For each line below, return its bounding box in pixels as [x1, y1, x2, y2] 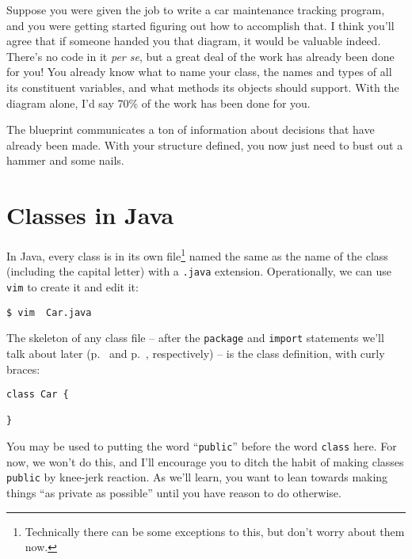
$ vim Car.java [6, 306, 92, 318]
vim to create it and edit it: [6, 278, 139, 295]
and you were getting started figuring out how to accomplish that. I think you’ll [6, 17, 395, 33]
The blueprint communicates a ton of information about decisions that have [6, 121, 375, 138]
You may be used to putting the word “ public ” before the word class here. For [6, 438, 397, 454]
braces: [6, 360, 40, 377]
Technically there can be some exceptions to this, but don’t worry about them [25, 523, 405, 539]
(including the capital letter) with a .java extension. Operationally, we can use [6, 263, 392, 279]
